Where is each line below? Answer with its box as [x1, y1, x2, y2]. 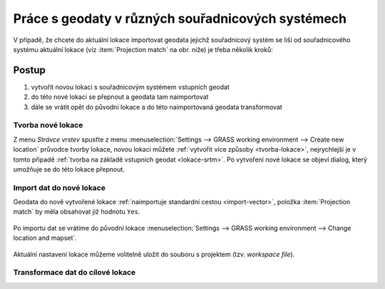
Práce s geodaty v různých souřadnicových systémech [13, 11, 347, 26]
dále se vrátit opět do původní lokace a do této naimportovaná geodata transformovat [31, 103, 283, 111]
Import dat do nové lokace [13, 182, 106, 192]
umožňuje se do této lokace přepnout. [13, 164, 125, 174]
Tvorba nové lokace [13, 120, 83, 130]
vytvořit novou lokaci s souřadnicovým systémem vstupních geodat [31, 83, 230, 91]
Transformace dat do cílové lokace [13, 268, 136, 278]
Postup [13, 64, 46, 76]
